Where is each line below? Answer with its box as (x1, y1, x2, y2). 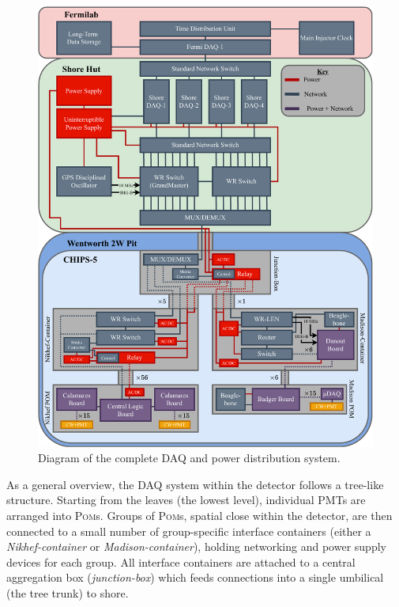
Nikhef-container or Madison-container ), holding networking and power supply (6, 538, 386, 555)
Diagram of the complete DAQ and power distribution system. (38, 450, 341, 466)
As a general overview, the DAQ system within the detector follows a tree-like (6, 476, 384, 492)
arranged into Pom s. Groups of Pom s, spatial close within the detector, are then (6, 507, 393, 523)
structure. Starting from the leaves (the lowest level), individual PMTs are (6, 491, 366, 508)
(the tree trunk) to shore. (6, 584, 129, 601)
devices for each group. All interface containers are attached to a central (6, 553, 356, 570)
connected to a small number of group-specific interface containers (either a (6, 522, 371, 539)
